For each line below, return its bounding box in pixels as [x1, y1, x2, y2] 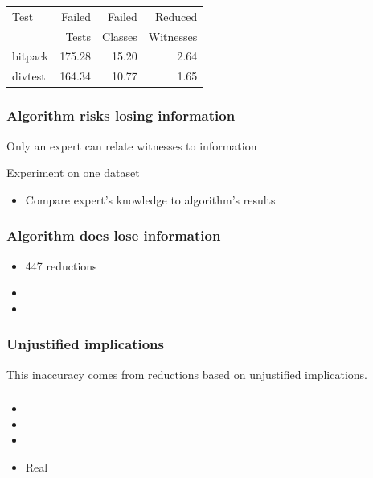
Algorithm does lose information [6, 225, 221, 245]
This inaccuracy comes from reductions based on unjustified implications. [6, 365, 367, 382]
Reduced [154, 7, 198, 24]
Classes [102, 27, 137, 44]
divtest [12, 68, 46, 84]
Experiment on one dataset [6, 164, 140, 181]
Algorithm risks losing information [6, 105, 236, 126]
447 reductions [25, 257, 97, 274]
